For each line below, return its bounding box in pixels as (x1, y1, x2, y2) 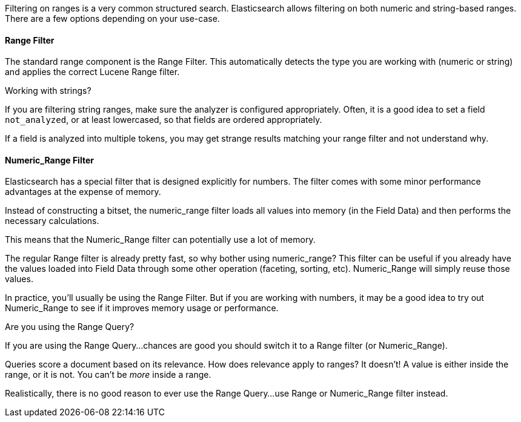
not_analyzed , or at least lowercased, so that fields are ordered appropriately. (5, 114, 322, 125)
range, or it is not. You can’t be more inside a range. (5, 369, 211, 380)
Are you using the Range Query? (5, 321, 134, 332)
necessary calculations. (5, 216, 99, 226)
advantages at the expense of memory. (5, 186, 161, 197)
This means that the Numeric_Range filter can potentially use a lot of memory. (5, 234, 316, 245)
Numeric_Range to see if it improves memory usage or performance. (5, 303, 279, 314)
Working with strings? (5, 85, 91, 96)
